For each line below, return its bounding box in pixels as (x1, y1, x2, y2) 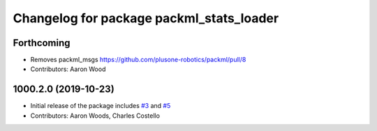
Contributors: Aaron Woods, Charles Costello (30, 111, 161, 120)
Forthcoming (13, 37, 71, 49)
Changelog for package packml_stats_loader (13, 10, 279, 26)
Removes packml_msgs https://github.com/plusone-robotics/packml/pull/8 (30, 56, 246, 64)
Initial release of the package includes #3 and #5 (30, 102, 171, 110)
